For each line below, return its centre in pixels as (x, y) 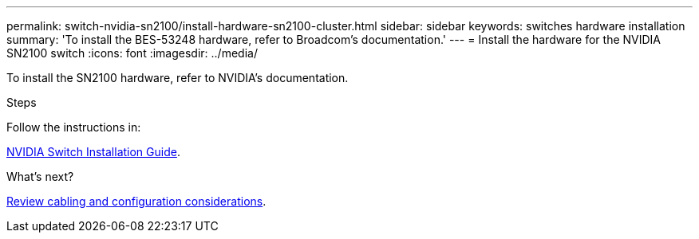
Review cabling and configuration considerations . (136, 201)
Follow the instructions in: (74, 127)
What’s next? (40, 176)
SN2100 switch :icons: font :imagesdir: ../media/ (132, 53)
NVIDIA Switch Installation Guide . (93, 152)
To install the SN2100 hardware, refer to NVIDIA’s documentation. (178, 78)
